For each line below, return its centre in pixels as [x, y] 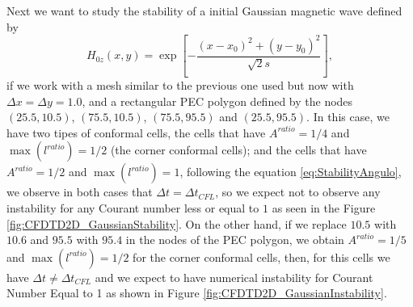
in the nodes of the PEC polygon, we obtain [235, 240]
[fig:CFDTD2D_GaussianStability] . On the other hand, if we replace [177, 223]
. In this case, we [348, 117]
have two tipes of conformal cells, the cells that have [136, 132]
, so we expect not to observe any [298, 192]
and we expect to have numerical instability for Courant [234, 277]
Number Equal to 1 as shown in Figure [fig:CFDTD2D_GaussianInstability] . [197, 293]
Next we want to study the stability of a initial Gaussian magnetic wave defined [204, 11]
